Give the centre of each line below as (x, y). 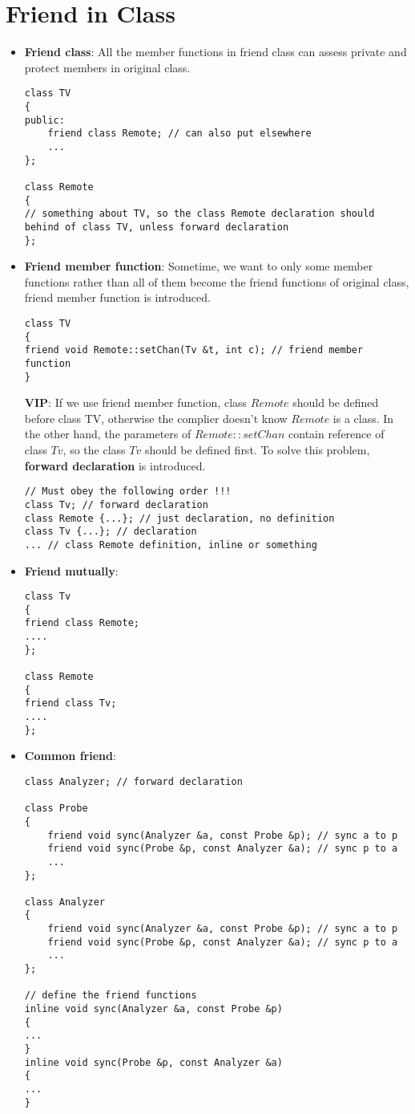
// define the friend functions (111, 996)
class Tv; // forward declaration (116, 504)
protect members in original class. (107, 67)
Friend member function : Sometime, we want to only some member (199, 266)
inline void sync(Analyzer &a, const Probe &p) (153, 1009)
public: (44, 120)
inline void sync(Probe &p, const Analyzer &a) (153, 1062)
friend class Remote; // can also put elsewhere (179, 134)
